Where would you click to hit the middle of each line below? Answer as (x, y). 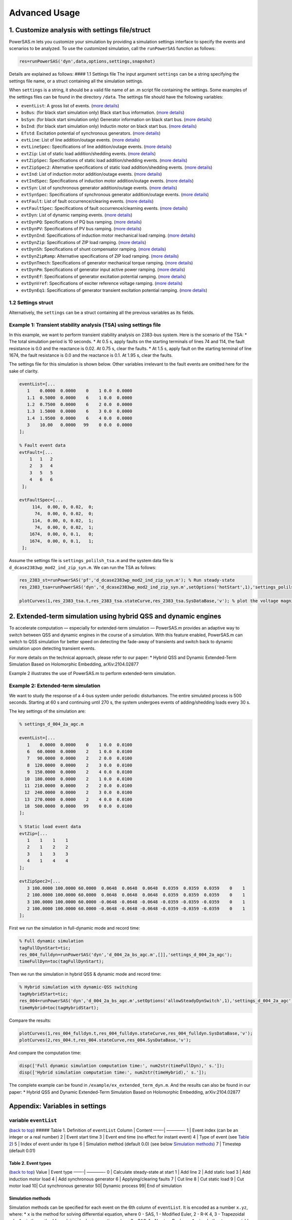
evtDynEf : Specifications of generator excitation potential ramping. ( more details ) (104, 276)
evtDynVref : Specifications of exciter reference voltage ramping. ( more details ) (102, 284)
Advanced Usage (45, 13)
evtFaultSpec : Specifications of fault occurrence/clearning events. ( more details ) (104, 208)
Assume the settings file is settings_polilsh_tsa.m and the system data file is (91, 561)
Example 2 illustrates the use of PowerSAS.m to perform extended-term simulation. (92, 673)
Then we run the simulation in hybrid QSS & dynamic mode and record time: (85, 974)
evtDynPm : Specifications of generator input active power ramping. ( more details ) (103, 270)
